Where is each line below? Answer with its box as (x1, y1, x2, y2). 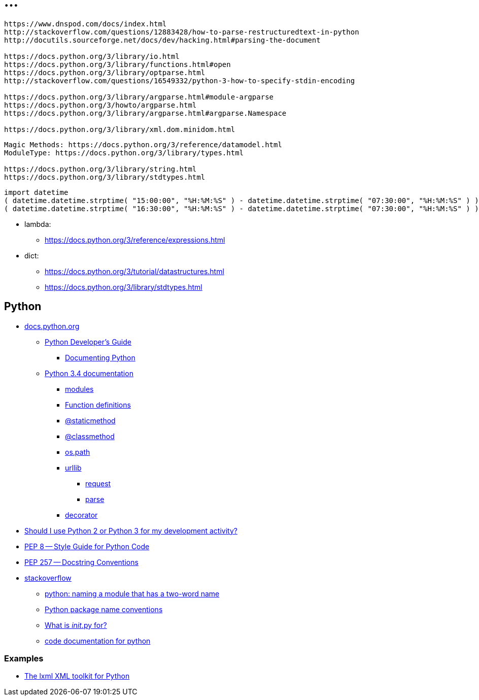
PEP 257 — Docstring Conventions (24, 557, 139, 566)
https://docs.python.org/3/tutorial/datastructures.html (45, 266, 224, 276)
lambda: (24, 219, 51, 228)
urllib (65, 463, 82, 472)
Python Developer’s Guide (45, 337, 131, 346)
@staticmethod (65, 416, 116, 425)
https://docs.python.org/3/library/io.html (4, 52, 180, 60)
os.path (65, 447, 90, 456)
